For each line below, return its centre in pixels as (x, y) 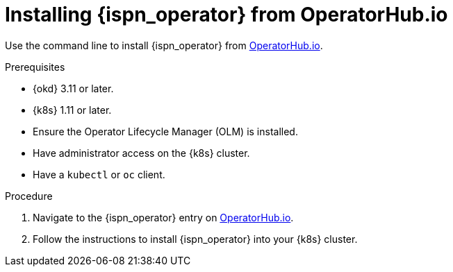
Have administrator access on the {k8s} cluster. (141, 153)
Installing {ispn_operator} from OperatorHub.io (226, 15)
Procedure (29, 196)
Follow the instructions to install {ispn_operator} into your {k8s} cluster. (195, 239)
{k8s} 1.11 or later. (72, 110)
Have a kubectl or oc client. (99, 174)
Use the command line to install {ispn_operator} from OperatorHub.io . (164, 45)
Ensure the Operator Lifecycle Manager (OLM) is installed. (165, 131)
